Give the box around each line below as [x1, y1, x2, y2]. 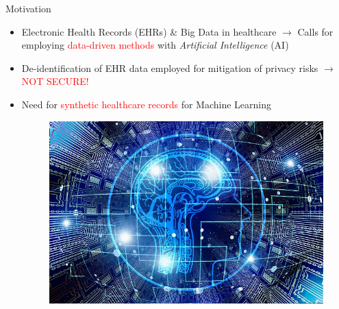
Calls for [297, 24, 334, 38]
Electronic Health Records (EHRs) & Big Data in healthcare [21, 24, 277, 38]
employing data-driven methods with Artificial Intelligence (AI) [21, 38, 289, 52]
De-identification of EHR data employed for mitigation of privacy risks [21, 60, 318, 75]
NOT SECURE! [21, 74, 89, 88]
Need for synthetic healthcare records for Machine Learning [21, 97, 271, 111]
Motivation [5, 1, 51, 15]
